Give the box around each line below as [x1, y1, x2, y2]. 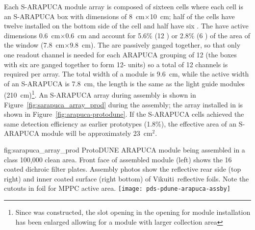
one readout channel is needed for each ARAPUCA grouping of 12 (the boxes [4, 49, 237, 59]
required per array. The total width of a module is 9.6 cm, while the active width [4, 69, 249, 79]
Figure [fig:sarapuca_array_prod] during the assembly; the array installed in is [4, 99, 243, 109]
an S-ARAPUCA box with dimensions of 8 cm [4, 11, 145, 21]
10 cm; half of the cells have [150, 11, 235, 21]
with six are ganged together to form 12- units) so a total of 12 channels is [4, 59, 228, 69]
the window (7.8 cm [4, 40, 65, 50]
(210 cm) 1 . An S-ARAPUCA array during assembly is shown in [4, 88, 196, 100]
